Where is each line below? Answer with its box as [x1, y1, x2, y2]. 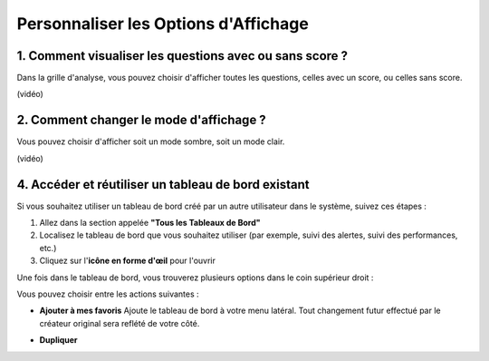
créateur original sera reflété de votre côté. [39, 317, 200, 328]
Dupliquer [39, 335, 78, 346]
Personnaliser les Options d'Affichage [16, 14, 310, 34]
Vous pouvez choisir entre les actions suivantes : [16, 288, 199, 299]
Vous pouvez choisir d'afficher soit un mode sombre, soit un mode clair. [16, 136, 285, 147]
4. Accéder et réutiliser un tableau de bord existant [16, 177, 310, 192]
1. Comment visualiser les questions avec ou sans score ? [16, 48, 349, 63]
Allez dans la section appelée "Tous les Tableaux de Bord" [39, 218, 262, 229]
